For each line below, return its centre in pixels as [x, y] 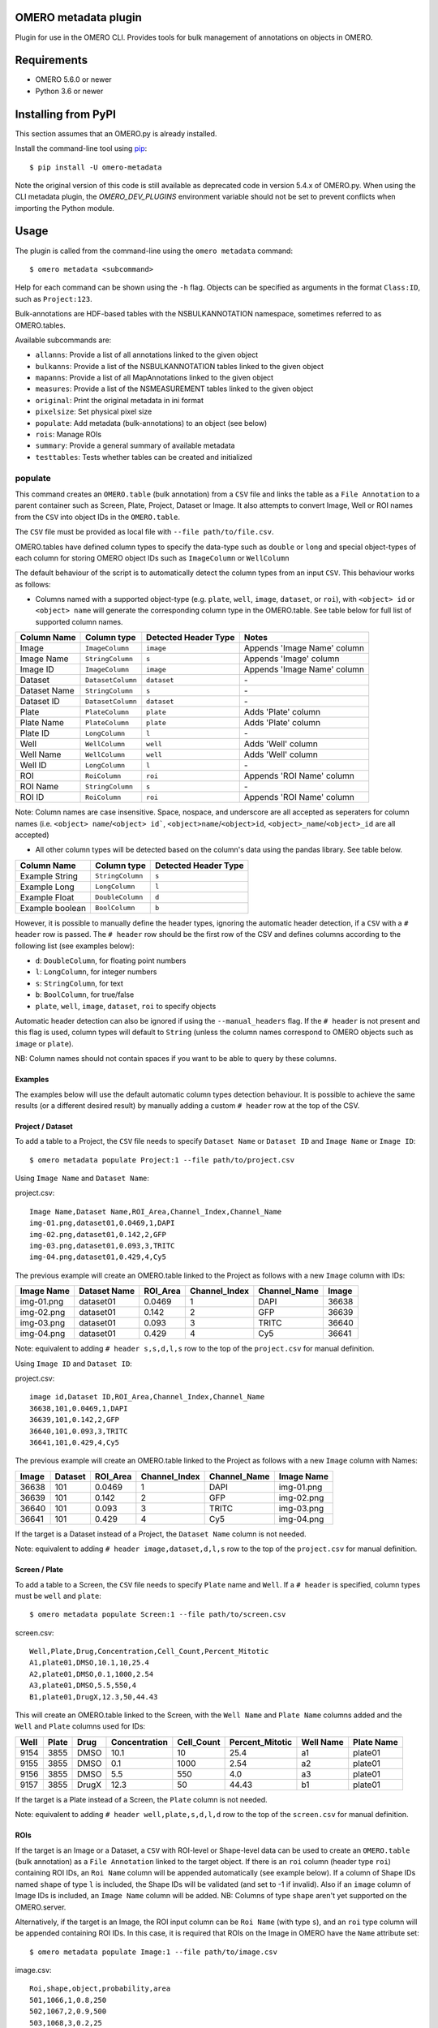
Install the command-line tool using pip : [81, 148]
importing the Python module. [65, 208]
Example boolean [53, 908]
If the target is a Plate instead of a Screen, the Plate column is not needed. [141, 1799]
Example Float [47, 897]
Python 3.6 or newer [69, 91]
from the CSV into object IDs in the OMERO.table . [98, 517]
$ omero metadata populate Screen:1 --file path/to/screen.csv [158, 1615]
